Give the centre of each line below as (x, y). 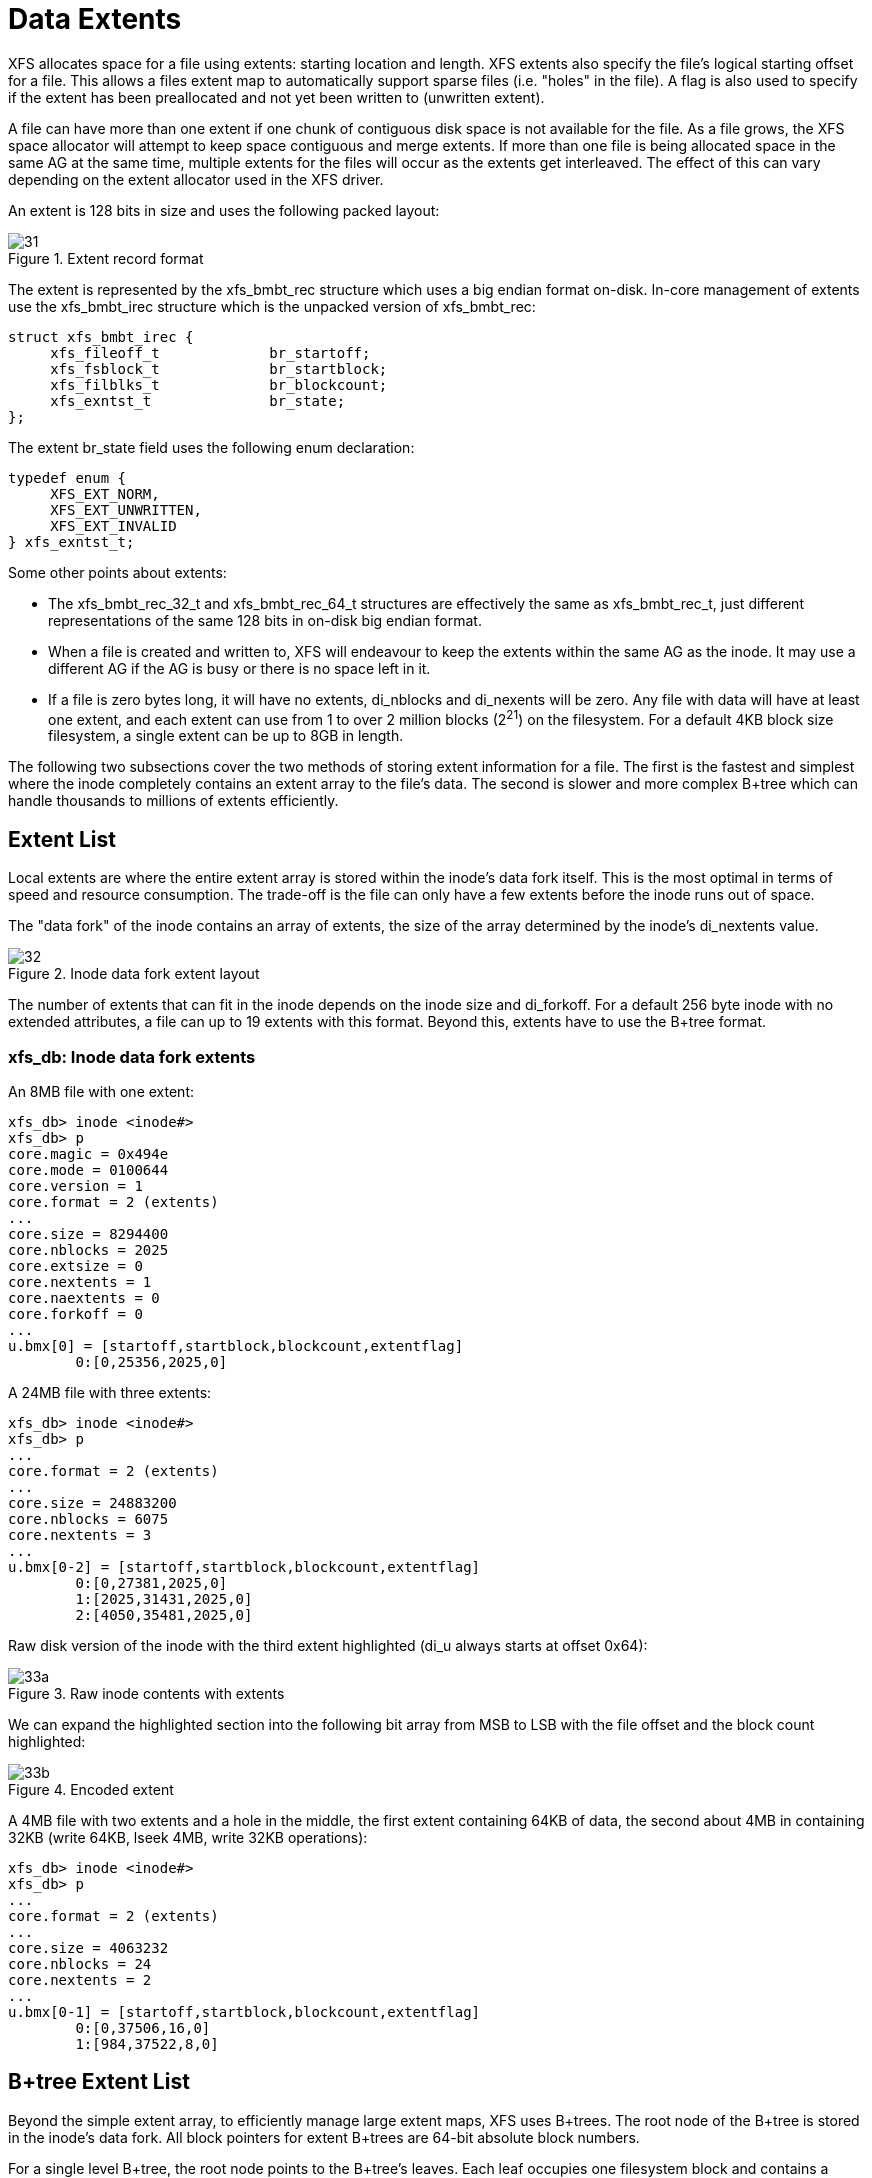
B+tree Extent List (99, 2082)
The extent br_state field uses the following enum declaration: (211, 447)
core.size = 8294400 (88, 1234)
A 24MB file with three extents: (110, 1392)
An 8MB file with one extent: (101, 1091)
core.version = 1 (75, 1186)
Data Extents (95, 19)
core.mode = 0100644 (88, 1170)
